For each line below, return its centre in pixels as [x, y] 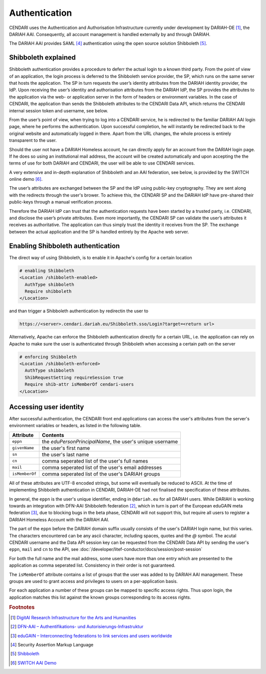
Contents [53, 435]
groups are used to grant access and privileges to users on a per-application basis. [94, 581]
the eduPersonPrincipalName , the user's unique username [110, 441]
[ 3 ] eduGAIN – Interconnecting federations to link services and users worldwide [91, 636]
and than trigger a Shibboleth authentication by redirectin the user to [79, 311]
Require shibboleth [48, 291]
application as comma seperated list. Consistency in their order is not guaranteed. [92, 565]
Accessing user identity [47, 407]
